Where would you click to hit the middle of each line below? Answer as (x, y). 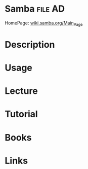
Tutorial (21, 114)
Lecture (21, 91)
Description (30, 44)
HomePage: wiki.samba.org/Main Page (44, 23)
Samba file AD (35, 9)
